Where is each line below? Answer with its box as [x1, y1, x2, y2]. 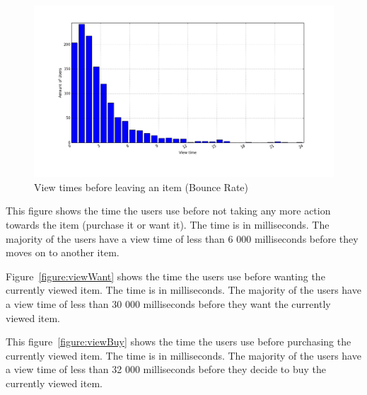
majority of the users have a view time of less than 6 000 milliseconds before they [6, 231, 359, 246]
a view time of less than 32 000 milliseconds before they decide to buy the [6, 362, 326, 377]
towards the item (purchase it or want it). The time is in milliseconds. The [6, 217, 330, 231]
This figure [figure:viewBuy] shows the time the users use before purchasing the [6, 334, 351, 349]
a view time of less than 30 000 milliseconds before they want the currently [6, 296, 331, 311]
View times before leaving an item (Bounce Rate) [34, 179, 249, 194]
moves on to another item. [6, 245, 120, 260]
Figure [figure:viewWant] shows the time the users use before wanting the [6, 268, 325, 283]
